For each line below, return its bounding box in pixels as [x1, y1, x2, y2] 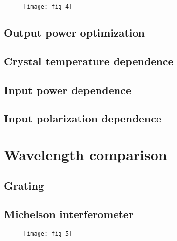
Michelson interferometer [4, 206, 134, 221]
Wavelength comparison [4, 144, 167, 164]
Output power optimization [4, 25, 145, 40]
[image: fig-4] [23, 3, 73, 10]
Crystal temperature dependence [4, 53, 174, 68]
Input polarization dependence [4, 111, 161, 126]
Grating [4, 178, 44, 193]
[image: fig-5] [23, 230, 73, 238]
